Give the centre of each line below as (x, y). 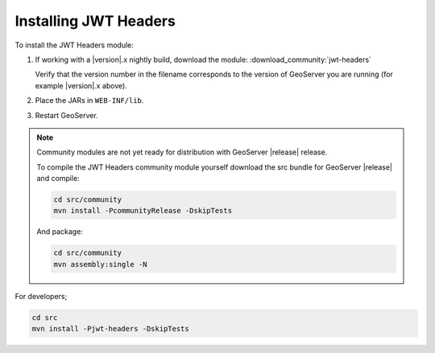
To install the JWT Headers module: (75, 45)
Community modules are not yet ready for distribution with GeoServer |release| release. (182, 152)
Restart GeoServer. (66, 115)
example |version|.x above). (81, 85)
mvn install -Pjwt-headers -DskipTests (110, 329)
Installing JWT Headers (95, 21)
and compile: (58, 179)
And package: (60, 232)
